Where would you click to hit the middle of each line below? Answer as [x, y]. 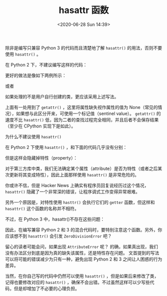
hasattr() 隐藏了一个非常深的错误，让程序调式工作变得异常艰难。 [73, 191]
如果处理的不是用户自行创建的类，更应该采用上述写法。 [62, 96]
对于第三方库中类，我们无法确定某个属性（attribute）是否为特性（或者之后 [82, 168]
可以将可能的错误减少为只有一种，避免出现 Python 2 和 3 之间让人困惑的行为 [84, 259]
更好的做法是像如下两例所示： [36, 75]
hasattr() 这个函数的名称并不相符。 [42, 208]
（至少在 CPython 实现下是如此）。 [40, 126]
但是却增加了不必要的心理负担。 [47, 288]
